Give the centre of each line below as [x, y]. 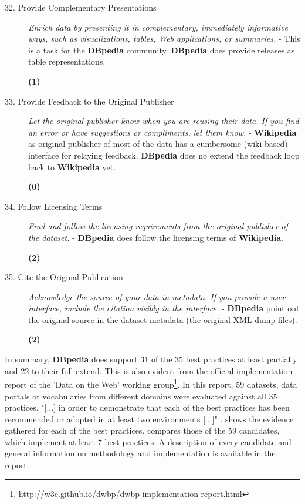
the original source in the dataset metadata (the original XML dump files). [163, 319]
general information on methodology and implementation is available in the [140, 453]
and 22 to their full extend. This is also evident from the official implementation [149, 370]
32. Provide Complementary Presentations [81, 7]
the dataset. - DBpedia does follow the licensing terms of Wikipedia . [156, 237]
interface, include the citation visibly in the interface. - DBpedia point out [164, 308]
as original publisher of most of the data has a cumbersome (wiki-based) [158, 144]
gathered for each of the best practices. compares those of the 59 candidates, [142, 430]
